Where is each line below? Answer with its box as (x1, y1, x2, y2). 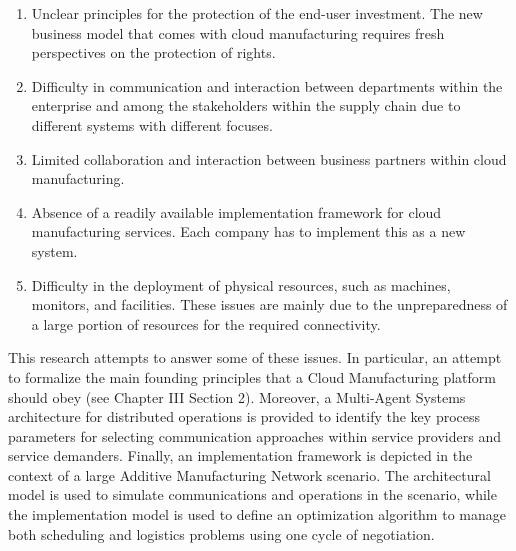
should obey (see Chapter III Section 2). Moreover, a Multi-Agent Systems (8, 386, 466, 407)
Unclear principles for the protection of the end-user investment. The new (31, 3, 483, 23)
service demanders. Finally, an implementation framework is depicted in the (8, 445, 473, 466)
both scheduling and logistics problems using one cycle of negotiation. (8, 523, 435, 544)
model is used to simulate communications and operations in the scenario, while (8, 484, 497, 505)
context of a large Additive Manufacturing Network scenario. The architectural (8, 464, 491, 485)
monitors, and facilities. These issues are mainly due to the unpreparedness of (31, 294, 508, 315)
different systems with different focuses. (31, 114, 273, 135)
